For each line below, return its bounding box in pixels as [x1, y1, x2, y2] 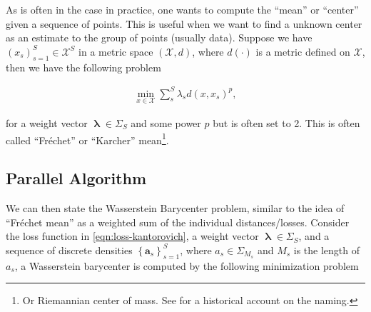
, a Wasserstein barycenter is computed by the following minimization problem [14, 258, 359, 273]
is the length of [293, 242, 360, 257]
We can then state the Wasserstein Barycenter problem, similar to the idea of [6, 200, 345, 215]
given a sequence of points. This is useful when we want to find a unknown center [6, 16, 362, 31]
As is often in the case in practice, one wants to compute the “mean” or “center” [6, 2, 359, 16]
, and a [298, 228, 330, 243]
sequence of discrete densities [6, 242, 133, 257]
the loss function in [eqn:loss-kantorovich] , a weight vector [6, 228, 259, 243]
